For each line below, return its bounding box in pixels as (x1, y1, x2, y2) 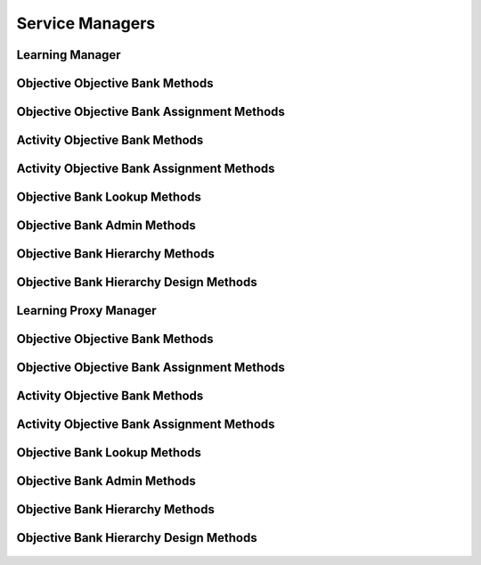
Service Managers (16, 13, 156, 33)
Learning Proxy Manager (16, 303, 157, 318)
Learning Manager (16, 47, 121, 62)
